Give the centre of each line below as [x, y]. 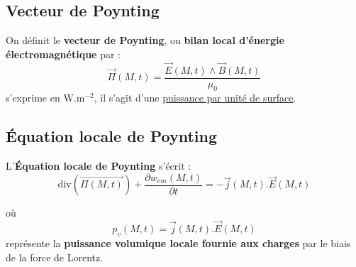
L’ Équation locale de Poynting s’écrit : [99, 166]
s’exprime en [33, 98]
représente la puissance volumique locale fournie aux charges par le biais [178, 243]
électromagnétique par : [63, 54]
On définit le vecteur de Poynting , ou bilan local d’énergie [145, 40]
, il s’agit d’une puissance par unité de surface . [195, 98]
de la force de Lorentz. [55, 257]
